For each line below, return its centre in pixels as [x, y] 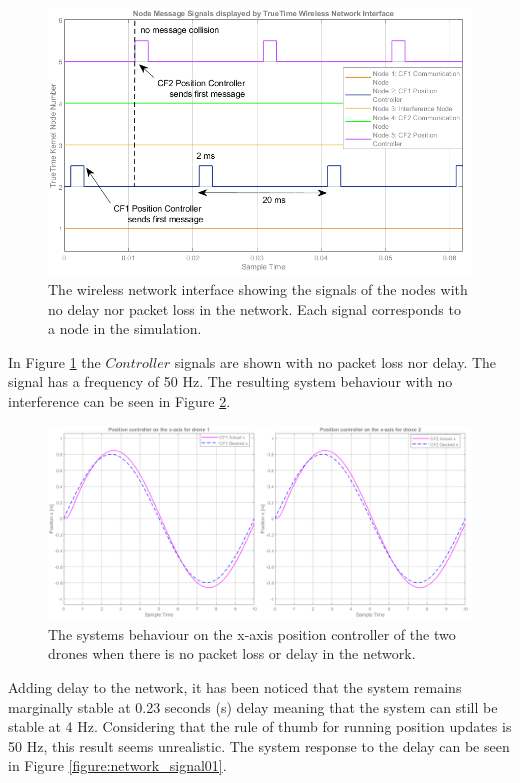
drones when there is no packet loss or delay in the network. [232, 653]
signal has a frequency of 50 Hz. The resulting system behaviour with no [230, 381]
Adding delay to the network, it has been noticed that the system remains [235, 686]
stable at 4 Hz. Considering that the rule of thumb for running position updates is [260, 726]
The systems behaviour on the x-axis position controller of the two [252, 633]
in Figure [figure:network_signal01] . [117, 765]
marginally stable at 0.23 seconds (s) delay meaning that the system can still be [253, 706]
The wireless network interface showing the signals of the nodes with [258, 289]
